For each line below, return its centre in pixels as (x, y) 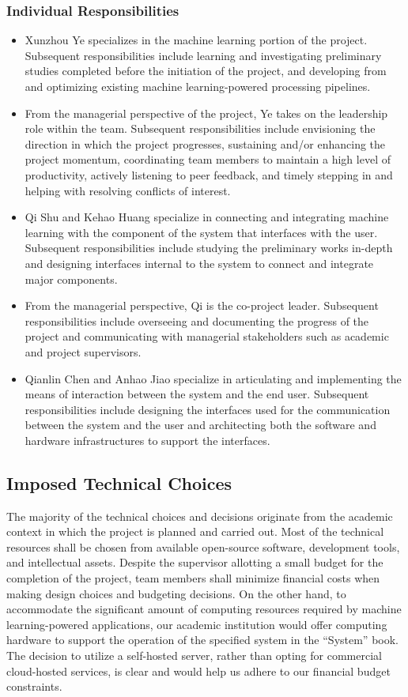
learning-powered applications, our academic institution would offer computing (197, 624)
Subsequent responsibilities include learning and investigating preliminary (203, 55)
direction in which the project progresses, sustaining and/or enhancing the (205, 143)
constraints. (34, 686)
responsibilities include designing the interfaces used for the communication (208, 409)
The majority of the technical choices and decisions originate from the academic (200, 516)
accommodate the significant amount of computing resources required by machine (204, 609)
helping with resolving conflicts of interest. (128, 190)
